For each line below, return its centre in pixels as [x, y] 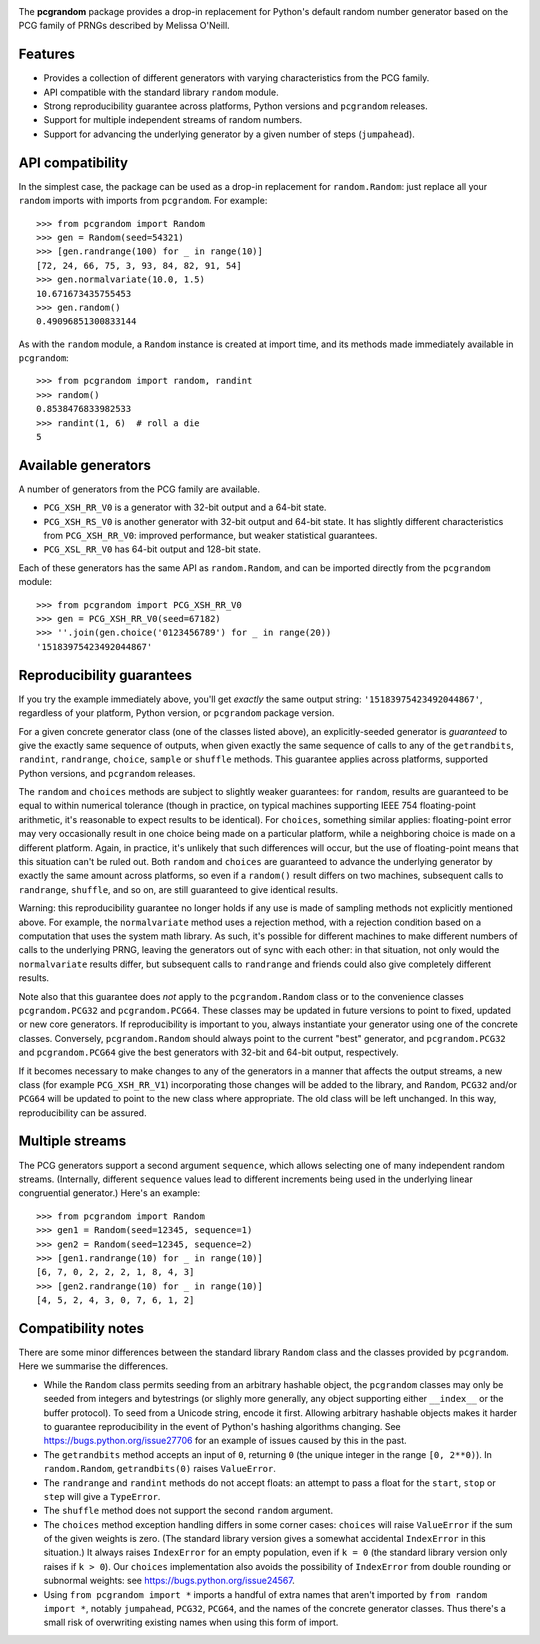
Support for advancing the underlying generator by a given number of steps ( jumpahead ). [229, 134]
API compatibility [73, 162]
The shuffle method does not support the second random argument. [188, 1511]
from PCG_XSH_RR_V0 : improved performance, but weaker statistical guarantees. [210, 536]
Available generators [85, 465]
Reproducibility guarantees [105, 675]
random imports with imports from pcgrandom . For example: [143, 201]
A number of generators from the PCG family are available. [139, 489]
